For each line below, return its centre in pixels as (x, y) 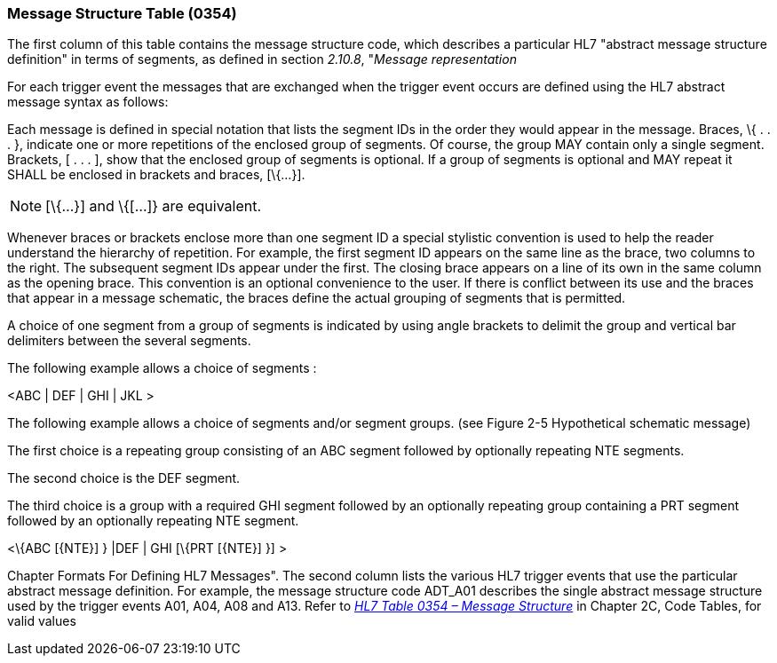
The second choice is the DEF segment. (124, 478)
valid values (42, 621)
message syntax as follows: (88, 102)
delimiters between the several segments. (129, 341)
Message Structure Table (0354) (122, 13)
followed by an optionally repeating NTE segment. (153, 521)
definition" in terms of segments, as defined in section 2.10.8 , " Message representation (262, 59)
